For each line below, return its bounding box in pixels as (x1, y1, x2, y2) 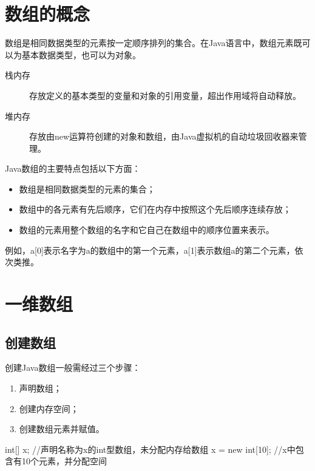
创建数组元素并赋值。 (19, 422, 104, 435)
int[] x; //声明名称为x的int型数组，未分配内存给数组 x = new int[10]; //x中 (5, 442, 296, 455)
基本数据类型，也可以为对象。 (21, 48, 141, 61)
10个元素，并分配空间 (21, 455, 107, 467)
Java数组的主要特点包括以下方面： (5, 162, 141, 175)
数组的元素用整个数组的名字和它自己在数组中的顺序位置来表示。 (19, 223, 274, 236)
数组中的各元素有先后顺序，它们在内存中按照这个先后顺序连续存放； (19, 203, 291, 215)
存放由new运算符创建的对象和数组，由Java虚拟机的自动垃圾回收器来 (29, 130, 299, 143)
